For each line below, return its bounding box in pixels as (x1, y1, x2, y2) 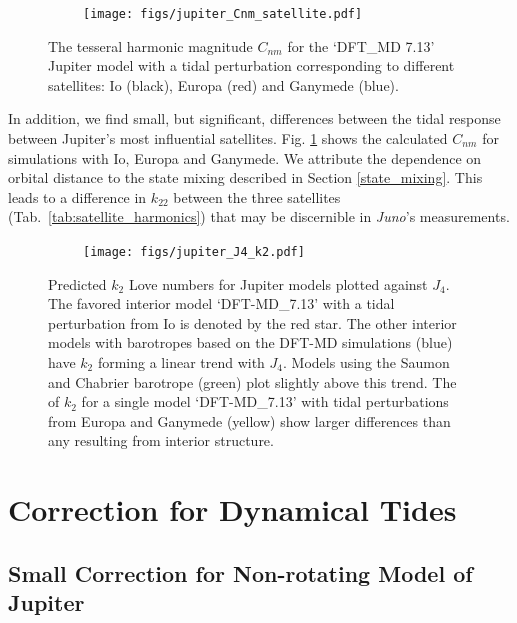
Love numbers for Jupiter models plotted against (128, 273, 428, 294)
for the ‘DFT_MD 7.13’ (287, 35, 435, 56)
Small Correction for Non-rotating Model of (8, 557, 473, 588)
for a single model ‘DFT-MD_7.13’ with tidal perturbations (81, 391, 449, 412)
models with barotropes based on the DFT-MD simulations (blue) (48, 332, 453, 353)
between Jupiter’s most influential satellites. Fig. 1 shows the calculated (8, 128, 448, 149)
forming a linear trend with (97, 352, 265, 373)
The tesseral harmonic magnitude (48, 35, 253, 56)
